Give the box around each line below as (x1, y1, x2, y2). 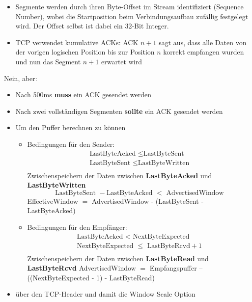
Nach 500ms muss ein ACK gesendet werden (15, 89, 152, 100)
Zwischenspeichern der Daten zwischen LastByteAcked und (27, 170, 212, 180)
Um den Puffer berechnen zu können (15, 122, 126, 133)
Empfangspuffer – (149, 263, 203, 273)
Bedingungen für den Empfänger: (27, 222, 127, 232)
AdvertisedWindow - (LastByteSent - (91, 195, 204, 206)
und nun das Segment (15, 56, 81, 66)
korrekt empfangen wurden (163, 47, 244, 57)
